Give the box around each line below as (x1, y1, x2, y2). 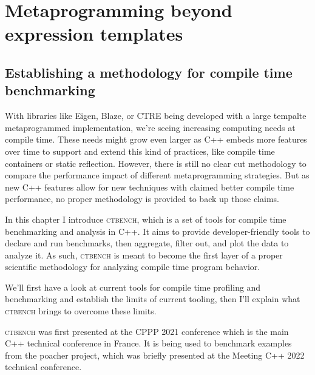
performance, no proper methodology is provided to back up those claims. (5, 192, 279, 205)
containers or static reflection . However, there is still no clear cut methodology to (5, 157, 307, 169)
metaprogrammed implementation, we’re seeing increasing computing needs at (5, 121, 296, 133)
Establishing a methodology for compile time (5, 62, 293, 81)
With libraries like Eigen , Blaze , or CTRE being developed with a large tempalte (5, 109, 307, 122)
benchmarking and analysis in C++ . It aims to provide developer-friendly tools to (5, 225, 310, 237)
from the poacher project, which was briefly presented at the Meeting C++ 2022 (5, 348, 305, 361)
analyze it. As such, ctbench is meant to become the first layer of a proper (5, 248, 283, 261)
